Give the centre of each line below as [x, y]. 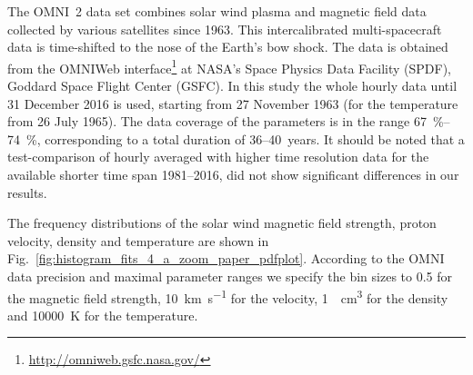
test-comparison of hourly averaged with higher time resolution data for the [218, 157]
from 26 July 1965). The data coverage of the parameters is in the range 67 [217, 121]
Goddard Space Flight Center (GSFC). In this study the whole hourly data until [232, 86]
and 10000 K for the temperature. [103, 315]
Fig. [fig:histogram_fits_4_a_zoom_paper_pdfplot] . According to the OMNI [226, 258]
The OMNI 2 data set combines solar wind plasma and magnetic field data [217, 11]
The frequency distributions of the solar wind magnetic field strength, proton [222, 223]
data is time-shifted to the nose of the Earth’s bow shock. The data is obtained [228, 47]
